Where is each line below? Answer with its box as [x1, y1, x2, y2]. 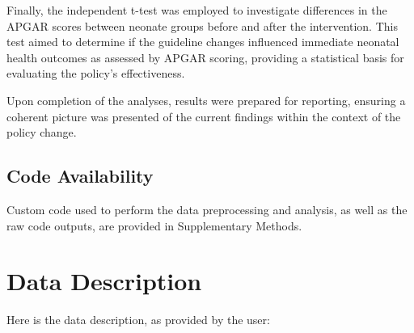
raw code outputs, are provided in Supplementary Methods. [6, 217, 302, 234]
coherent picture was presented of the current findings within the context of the [6, 107, 401, 124]
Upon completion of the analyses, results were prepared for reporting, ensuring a [6, 91, 406, 108]
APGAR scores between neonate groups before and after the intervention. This [6, 17, 398, 34]
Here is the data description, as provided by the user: [6, 311, 270, 328]
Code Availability [6, 163, 154, 188]
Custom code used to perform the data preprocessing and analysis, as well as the [6, 200, 408, 217]
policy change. [6, 124, 77, 141]
